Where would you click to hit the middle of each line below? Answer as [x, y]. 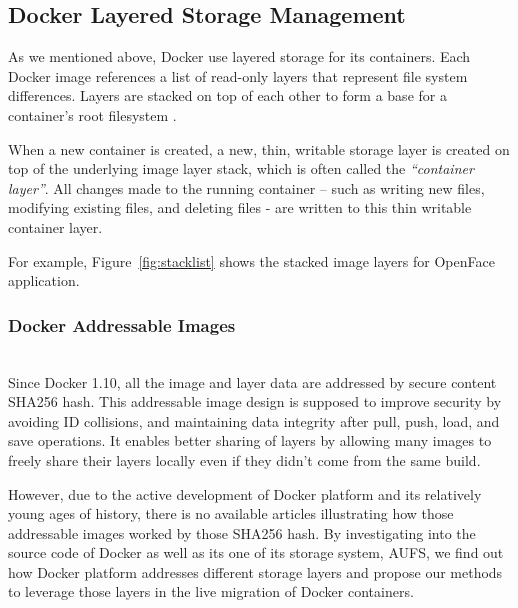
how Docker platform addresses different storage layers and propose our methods [255, 571]
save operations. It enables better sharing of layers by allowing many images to [250, 440]
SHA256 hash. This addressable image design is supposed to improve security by [255, 401]
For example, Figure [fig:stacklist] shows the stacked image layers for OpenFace [251, 260]
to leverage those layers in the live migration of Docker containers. [211, 591]
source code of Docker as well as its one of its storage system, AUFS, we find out [256, 552]
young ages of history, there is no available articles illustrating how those [231, 513]
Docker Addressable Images [122, 324]
